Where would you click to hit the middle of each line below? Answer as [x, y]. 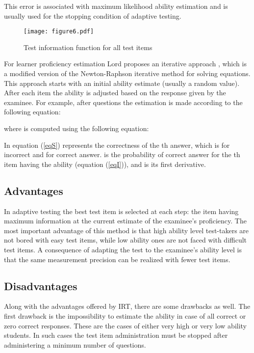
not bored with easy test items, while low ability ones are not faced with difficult [126, 240]
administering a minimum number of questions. [75, 344]
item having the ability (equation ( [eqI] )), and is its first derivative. [105, 164]
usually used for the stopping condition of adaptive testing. [93, 15]
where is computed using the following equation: [76, 128]
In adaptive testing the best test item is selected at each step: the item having [121, 211]
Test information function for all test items [88, 47]
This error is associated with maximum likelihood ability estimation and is [116, 6]
